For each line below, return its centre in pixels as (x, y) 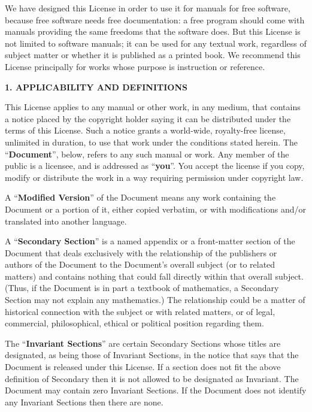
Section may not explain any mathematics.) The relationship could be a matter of (155, 300)
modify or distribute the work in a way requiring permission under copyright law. (154, 177)
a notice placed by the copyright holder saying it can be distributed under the (148, 118)
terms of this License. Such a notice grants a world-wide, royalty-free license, (145, 130)
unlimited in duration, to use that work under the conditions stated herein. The (151, 142)
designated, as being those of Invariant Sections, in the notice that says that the (152, 355)
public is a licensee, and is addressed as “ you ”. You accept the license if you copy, (155, 166)
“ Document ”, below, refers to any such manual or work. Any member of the (147, 154)
